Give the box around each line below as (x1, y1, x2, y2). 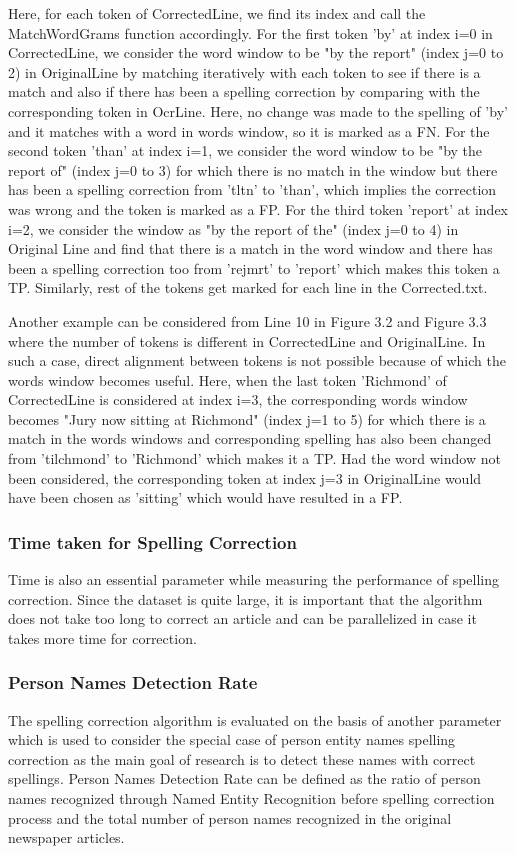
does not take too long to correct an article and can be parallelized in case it (8, 608, 477, 629)
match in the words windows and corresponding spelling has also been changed (8, 428, 492, 449)
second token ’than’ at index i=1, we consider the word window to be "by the (8, 140, 483, 161)
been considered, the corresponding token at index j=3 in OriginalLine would (8, 467, 482, 488)
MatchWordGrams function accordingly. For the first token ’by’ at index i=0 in (8, 22, 493, 43)
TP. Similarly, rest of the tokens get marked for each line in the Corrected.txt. (8, 277, 488, 298)
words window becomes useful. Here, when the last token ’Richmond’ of (8, 369, 447, 390)
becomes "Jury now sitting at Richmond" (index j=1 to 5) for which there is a (8, 408, 486, 429)
